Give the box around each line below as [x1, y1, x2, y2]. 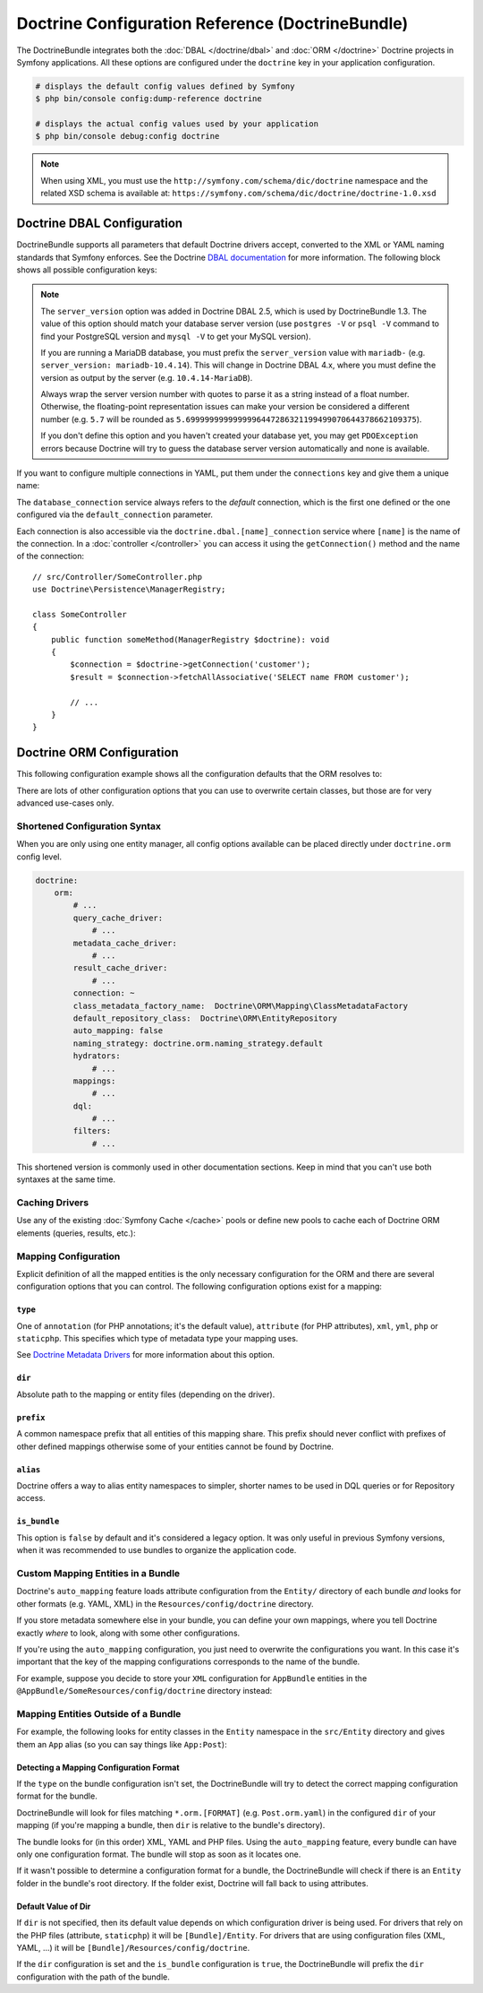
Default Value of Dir [16, 1901, 91, 1911]
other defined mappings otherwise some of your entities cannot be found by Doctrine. [16, 1441, 335, 1452]
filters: [72, 1126, 112, 1136]
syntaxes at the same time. [16, 1174, 116, 1185]
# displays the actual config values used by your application [35, 119, 319, 129]
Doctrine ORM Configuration [16, 745, 179, 761]
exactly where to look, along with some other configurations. [16, 1627, 241, 1638]
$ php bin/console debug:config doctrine [35, 131, 220, 142]
